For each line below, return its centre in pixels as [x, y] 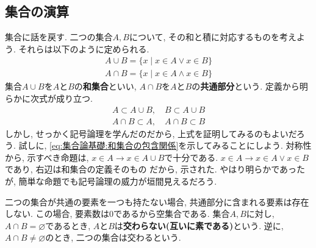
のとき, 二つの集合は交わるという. [113, 237]
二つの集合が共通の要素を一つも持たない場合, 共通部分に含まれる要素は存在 [157, 201]
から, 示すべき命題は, [47, 157]
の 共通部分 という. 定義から [246, 86]
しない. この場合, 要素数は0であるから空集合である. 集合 [117, 214]
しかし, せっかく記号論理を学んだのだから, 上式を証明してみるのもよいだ [151, 133]
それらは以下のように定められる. [84, 48]
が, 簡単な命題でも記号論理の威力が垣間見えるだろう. [111, 181]
